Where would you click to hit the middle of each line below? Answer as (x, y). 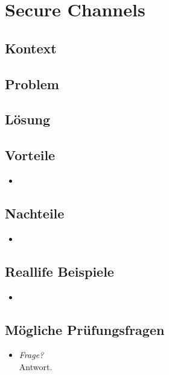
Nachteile (35, 213)
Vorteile (30, 155)
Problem (32, 83)
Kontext (31, 48)
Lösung (28, 119)
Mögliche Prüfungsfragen (85, 329)
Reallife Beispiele (59, 271)
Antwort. (36, 366)
